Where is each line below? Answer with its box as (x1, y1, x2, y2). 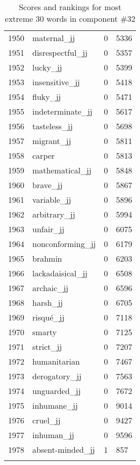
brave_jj (32, 179, 63, 191)
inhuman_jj (32, 429, 74, 441)
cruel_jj (32, 414, 61, 426)
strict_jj (32, 341, 62, 352)
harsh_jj (32, 297, 63, 308)
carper (32, 150, 55, 161)
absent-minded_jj (32, 444, 95, 455)
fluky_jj (32, 91, 61, 102)
